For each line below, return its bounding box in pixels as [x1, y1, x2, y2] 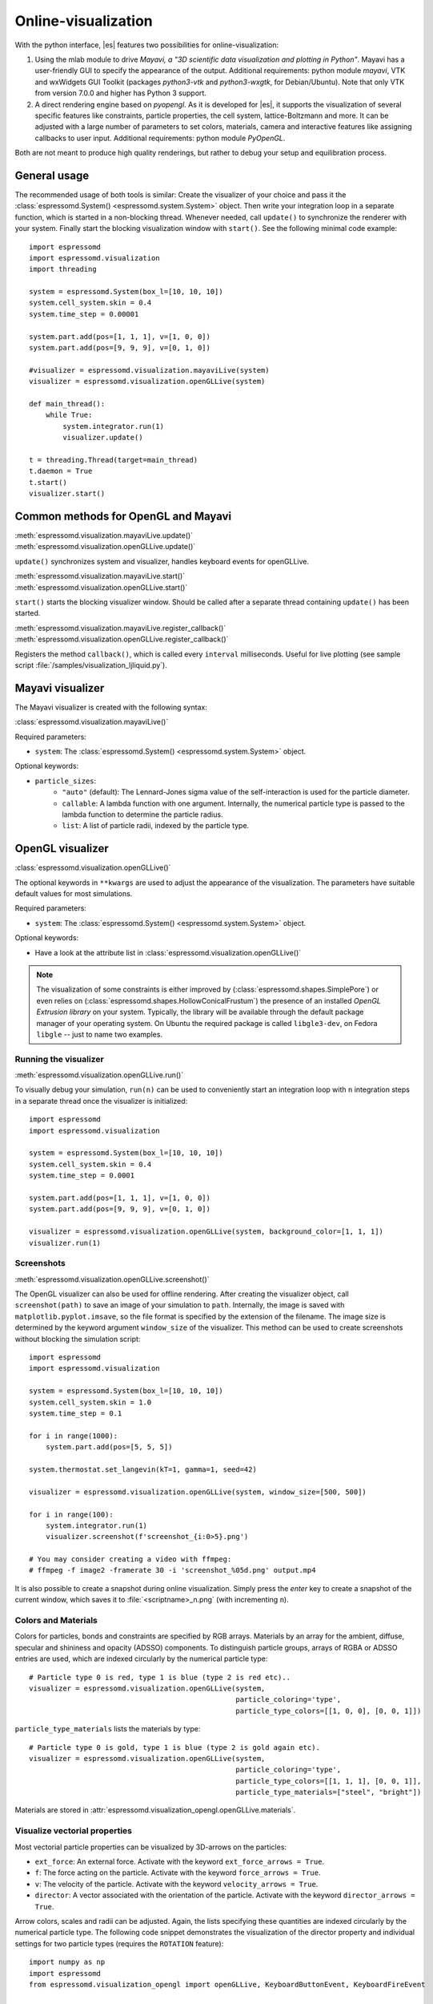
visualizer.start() [29, 489, 106, 499]
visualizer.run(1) [29, 1238, 102, 1247]
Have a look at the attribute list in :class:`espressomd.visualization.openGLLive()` [34, 947, 302, 957]
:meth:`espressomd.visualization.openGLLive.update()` [14, 542, 196, 552]
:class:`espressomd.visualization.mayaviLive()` [14, 717, 169, 727]
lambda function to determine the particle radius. [62, 810, 223, 819]
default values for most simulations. [14, 889, 133, 899]
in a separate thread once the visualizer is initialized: [14, 1096, 188, 1105]
